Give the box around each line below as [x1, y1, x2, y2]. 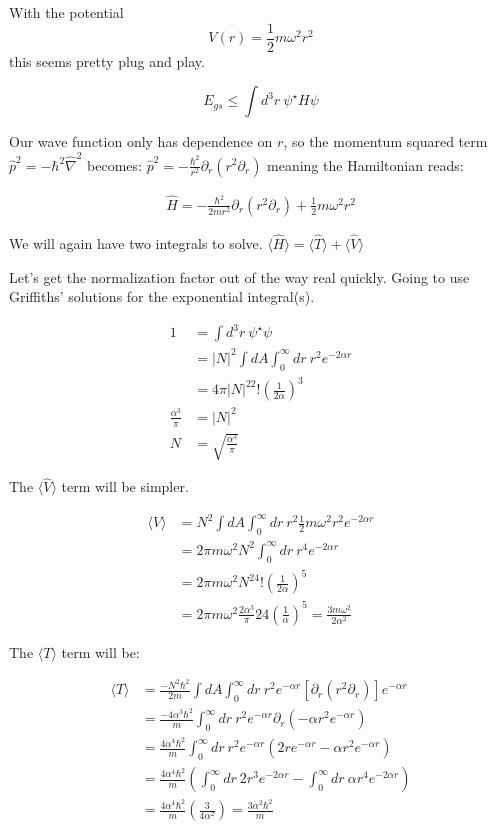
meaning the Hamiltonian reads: [267, 154, 464, 175]
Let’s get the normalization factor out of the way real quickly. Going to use [9, 266, 470, 287]
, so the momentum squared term [283, 131, 488, 152]
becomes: [87, 154, 142, 175]
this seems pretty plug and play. [9, 50, 205, 71]
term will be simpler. [61, 476, 189, 497]
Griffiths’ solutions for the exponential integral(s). [9, 286, 315, 307]
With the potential [9, 2, 124, 22]
